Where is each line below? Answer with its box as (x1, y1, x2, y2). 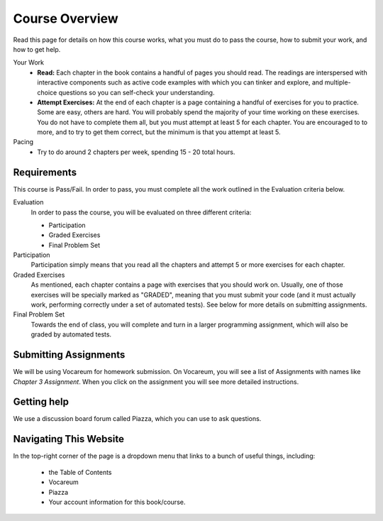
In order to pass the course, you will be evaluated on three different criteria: (30, 208, 252, 216)
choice (37, 88, 57, 97)
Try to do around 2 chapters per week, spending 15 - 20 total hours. (37, 148, 235, 156)
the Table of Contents (48, 468, 113, 476)
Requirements (13, 166, 77, 178)
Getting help (13, 396, 69, 408)
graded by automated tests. (30, 330, 112, 339)
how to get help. (13, 45, 61, 53)
